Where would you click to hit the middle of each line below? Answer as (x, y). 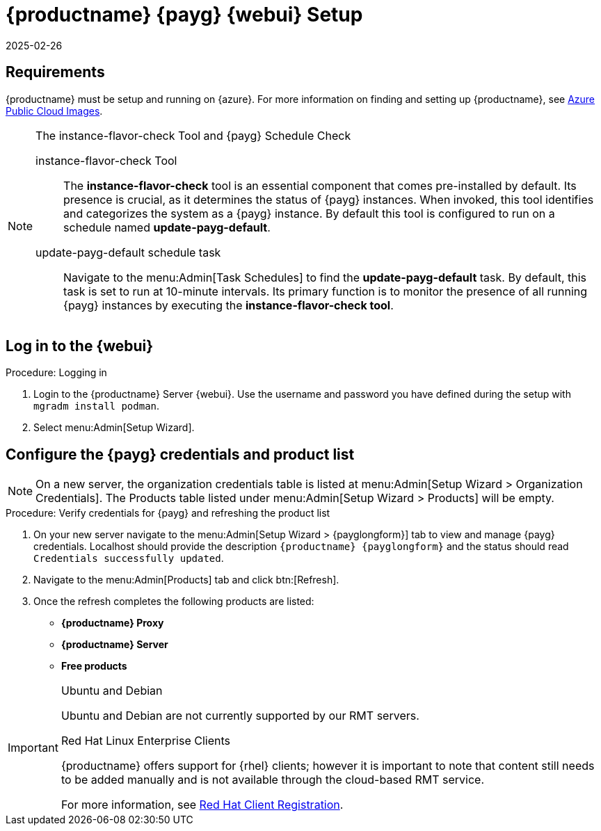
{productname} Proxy (113, 623)
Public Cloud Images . (54, 111)
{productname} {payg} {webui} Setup (184, 15)
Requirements (55, 72)
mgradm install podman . (97, 406)
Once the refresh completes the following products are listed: (174, 602)
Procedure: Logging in (56, 373)
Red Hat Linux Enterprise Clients (145, 741)
